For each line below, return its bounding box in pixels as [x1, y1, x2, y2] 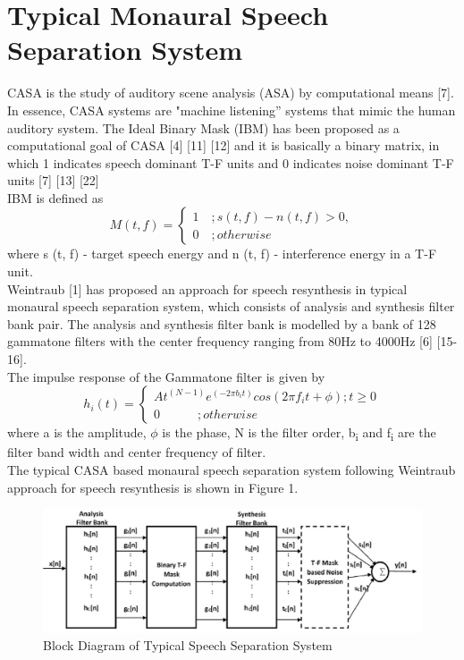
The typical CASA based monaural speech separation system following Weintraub [7, 460, 456, 478]
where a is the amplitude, [7, 423, 147, 442]
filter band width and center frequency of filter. [7, 443, 266, 461]
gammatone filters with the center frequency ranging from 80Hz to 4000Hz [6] [7, 332, 433, 351]
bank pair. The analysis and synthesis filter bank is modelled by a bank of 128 [7, 314, 436, 333]
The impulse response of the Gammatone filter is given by [7, 367, 325, 385]
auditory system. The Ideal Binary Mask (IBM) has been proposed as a [7, 118, 400, 137]
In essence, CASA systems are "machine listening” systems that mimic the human [7, 100, 456, 119]
